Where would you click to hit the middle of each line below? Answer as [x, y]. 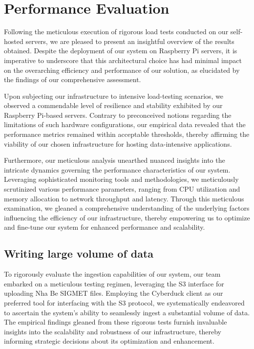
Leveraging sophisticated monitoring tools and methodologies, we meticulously [121, 179]
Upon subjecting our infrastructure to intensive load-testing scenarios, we [114, 96]
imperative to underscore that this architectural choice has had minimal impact [123, 60]
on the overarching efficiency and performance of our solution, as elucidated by [122, 70]
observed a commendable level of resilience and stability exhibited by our [113, 105]
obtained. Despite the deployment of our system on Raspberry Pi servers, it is [121, 51]
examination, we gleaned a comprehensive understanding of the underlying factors [127, 208]
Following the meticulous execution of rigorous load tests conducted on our [116, 32]
